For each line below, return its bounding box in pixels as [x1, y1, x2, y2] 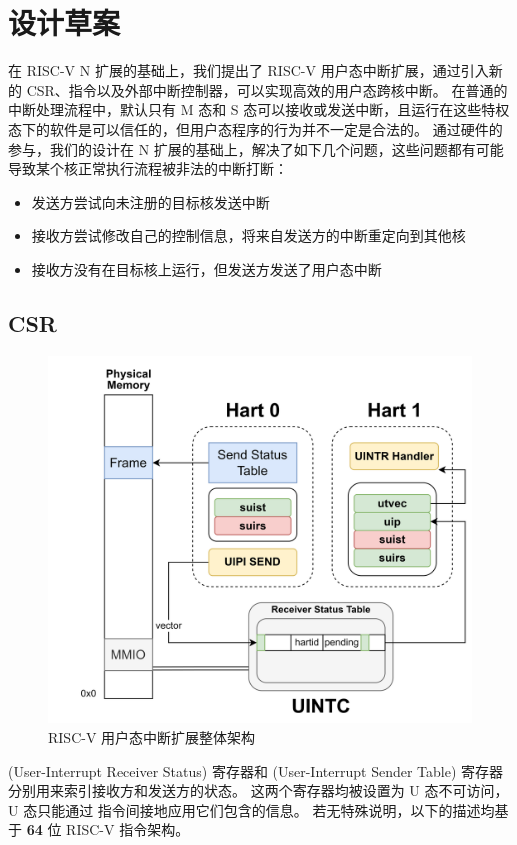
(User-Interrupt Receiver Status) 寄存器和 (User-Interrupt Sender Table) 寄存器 [8, 760, 504, 781]
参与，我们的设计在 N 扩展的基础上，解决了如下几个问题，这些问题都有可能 [8, 138, 504, 159]
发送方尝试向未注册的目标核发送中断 [31, 191, 270, 212]
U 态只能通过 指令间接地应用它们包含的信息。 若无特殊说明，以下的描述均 [8, 799, 495, 820]
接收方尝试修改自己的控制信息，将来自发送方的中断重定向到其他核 [31, 225, 466, 246]
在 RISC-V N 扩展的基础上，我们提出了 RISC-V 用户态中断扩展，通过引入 [8, 60, 489, 81]
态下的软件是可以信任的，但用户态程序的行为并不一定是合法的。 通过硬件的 [8, 118, 503, 139]
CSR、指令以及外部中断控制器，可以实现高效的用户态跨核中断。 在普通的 [26, 79, 508, 100]
